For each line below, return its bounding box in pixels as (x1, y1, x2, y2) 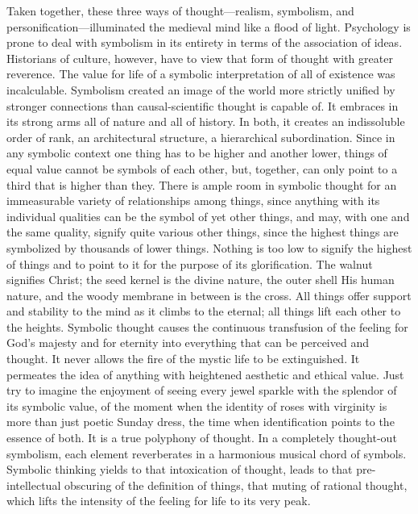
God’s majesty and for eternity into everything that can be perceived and (6, 334, 369, 351)
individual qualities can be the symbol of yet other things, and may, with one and (6, 207, 410, 224)
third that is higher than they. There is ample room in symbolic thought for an (6, 176, 397, 193)
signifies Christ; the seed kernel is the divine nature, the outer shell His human (6, 271, 395, 288)
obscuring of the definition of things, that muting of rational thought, (64, 476, 408, 493)
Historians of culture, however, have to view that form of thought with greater (6, 49, 393, 66)
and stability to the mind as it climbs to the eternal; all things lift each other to (6, 303, 401, 320)
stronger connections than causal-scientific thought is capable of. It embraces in (6, 97, 399, 114)
